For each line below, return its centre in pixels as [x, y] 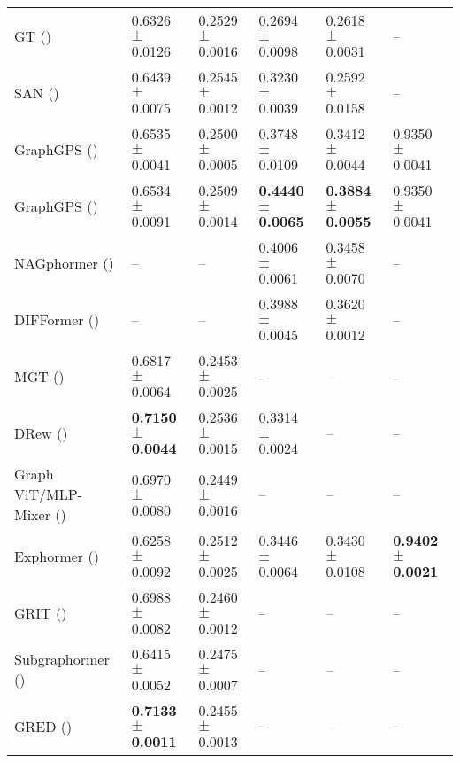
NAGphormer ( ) [64, 262]
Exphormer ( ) [57, 556]
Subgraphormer [62, 659]
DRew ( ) [41, 432]
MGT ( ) [39, 376]
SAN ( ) [37, 92]
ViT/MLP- [48, 494]
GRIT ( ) [41, 612]
